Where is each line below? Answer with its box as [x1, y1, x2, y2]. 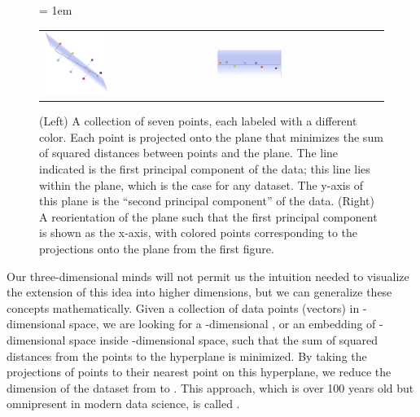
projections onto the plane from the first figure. [39, 239, 274, 257]
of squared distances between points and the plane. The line [39, 144, 339, 161]
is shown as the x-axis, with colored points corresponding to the [39, 224, 358, 241]
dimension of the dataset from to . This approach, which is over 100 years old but [7, 379, 414, 396]
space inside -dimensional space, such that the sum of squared [69, 331, 378, 348]
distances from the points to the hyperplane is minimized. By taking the [7, 347, 367, 364]
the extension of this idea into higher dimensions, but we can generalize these [7, 283, 392, 301]
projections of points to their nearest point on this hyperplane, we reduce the [7, 363, 392, 380]
